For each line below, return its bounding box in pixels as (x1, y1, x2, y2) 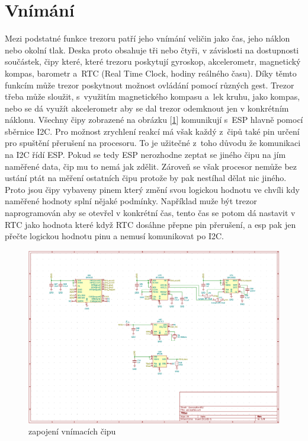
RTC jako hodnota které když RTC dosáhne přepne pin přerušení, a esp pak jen (5, 218, 296, 230)
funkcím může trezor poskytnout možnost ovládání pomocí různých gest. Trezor (5, 78, 294, 91)
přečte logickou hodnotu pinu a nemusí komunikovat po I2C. (5, 230, 224, 242)
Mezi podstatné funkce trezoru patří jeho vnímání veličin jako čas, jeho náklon (5, 32, 290, 45)
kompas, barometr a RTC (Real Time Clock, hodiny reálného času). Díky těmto (5, 66, 297, 79)
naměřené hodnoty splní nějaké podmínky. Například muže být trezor (5, 195, 257, 207)
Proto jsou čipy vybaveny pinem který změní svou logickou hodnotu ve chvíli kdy (5, 183, 300, 195)
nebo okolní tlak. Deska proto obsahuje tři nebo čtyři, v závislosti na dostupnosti (5, 43, 299, 56)
